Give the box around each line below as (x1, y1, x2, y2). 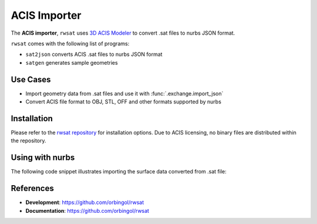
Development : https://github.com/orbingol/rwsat (25, 199, 144, 206)
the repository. (11, 137, 46, 144)
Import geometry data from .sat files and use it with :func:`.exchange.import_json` (25, 90, 224, 97)
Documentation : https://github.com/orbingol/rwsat (25, 207, 150, 214)
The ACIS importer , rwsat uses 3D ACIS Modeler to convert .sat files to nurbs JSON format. (11, 29, 235, 36)
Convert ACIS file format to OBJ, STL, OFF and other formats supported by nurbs (25, 98, 221, 105)
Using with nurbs (11, 153, 75, 163)
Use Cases (11, 74, 51, 85)
